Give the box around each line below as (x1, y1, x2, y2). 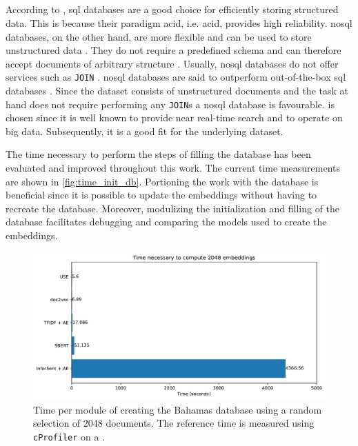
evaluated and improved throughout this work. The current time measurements (6, 161, 341, 175)
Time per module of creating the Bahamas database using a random (33, 402, 322, 416)
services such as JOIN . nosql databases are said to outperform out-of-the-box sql (6, 70, 346, 84)
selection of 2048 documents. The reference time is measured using (33, 416, 315, 430)
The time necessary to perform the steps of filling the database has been (6, 147, 311, 161)
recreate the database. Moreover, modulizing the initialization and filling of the (6, 201, 340, 215)
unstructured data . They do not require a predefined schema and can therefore (6, 43, 341, 57)
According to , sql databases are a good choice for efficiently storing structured (6, 2, 339, 17)
